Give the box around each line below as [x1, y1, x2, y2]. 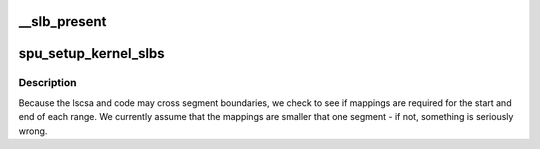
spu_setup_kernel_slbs [18, 45, 165, 62]
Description [18, 76, 77, 90]
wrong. [18, 125, 48, 137]
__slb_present [18, 13, 107, 30]
